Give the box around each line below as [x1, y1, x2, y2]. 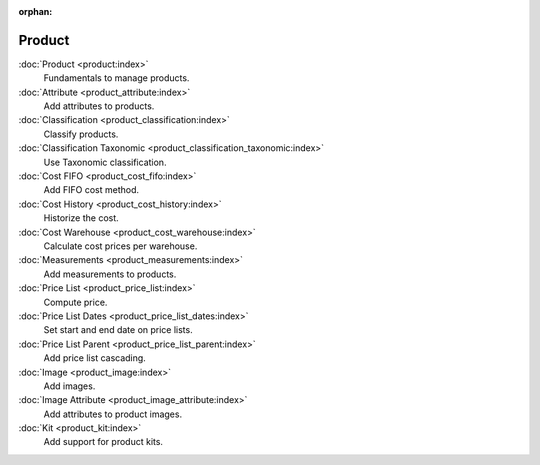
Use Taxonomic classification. [43, 156, 167, 168]
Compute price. [43, 296, 108, 308]
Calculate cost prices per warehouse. [43, 240, 198, 252]
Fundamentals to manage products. [43, 72, 190, 84]
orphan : [18, 6, 53, 17]
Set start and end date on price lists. [43, 324, 194, 336]
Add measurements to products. [43, 268, 177, 280]
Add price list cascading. [43, 352, 147, 364]
